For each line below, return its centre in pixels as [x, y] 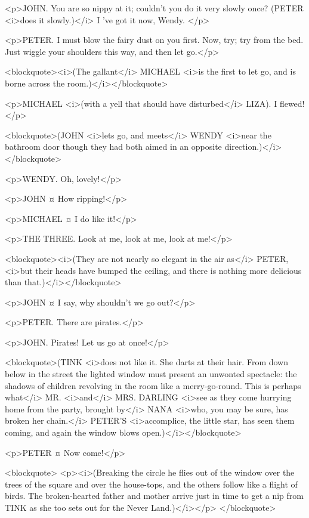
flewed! [292, 103]
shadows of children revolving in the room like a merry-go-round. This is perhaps [153, 385]
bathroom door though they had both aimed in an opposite [113, 147]
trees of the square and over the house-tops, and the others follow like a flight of [151, 484]
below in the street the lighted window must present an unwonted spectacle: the [151, 374]
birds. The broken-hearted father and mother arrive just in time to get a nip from [154, 496]
